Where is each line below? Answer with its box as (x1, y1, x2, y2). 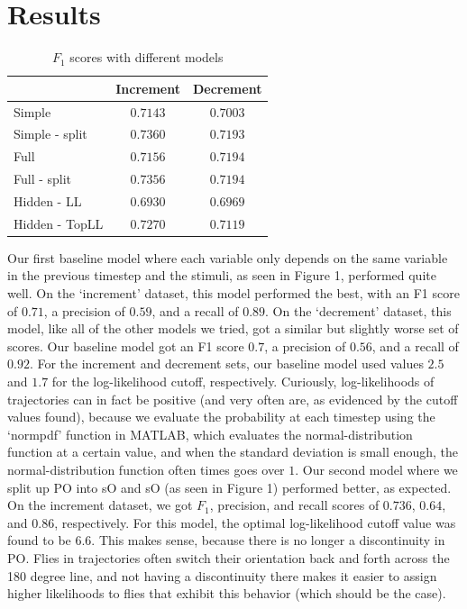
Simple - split (14, 124, 87, 143)
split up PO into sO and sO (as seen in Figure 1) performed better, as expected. (7, 477, 452, 496)
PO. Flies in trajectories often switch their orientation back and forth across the (7, 548, 450, 567)
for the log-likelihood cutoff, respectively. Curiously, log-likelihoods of (51, 372, 435, 391)
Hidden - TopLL (14, 214, 104, 232)
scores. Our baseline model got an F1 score (7, 336, 244, 355)
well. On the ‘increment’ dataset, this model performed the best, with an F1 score (7, 284, 460, 303)
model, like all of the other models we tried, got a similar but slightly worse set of (7, 319, 459, 338)
